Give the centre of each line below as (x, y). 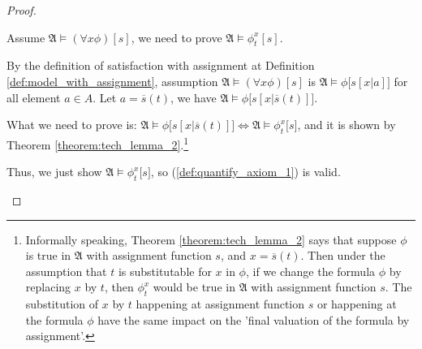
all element (34, 97)
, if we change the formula (310, 271)
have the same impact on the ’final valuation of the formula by (254, 319)
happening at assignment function (220, 304)
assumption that (66, 271)
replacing (48, 287)
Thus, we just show (54, 172)
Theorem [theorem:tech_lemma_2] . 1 (98, 143)
